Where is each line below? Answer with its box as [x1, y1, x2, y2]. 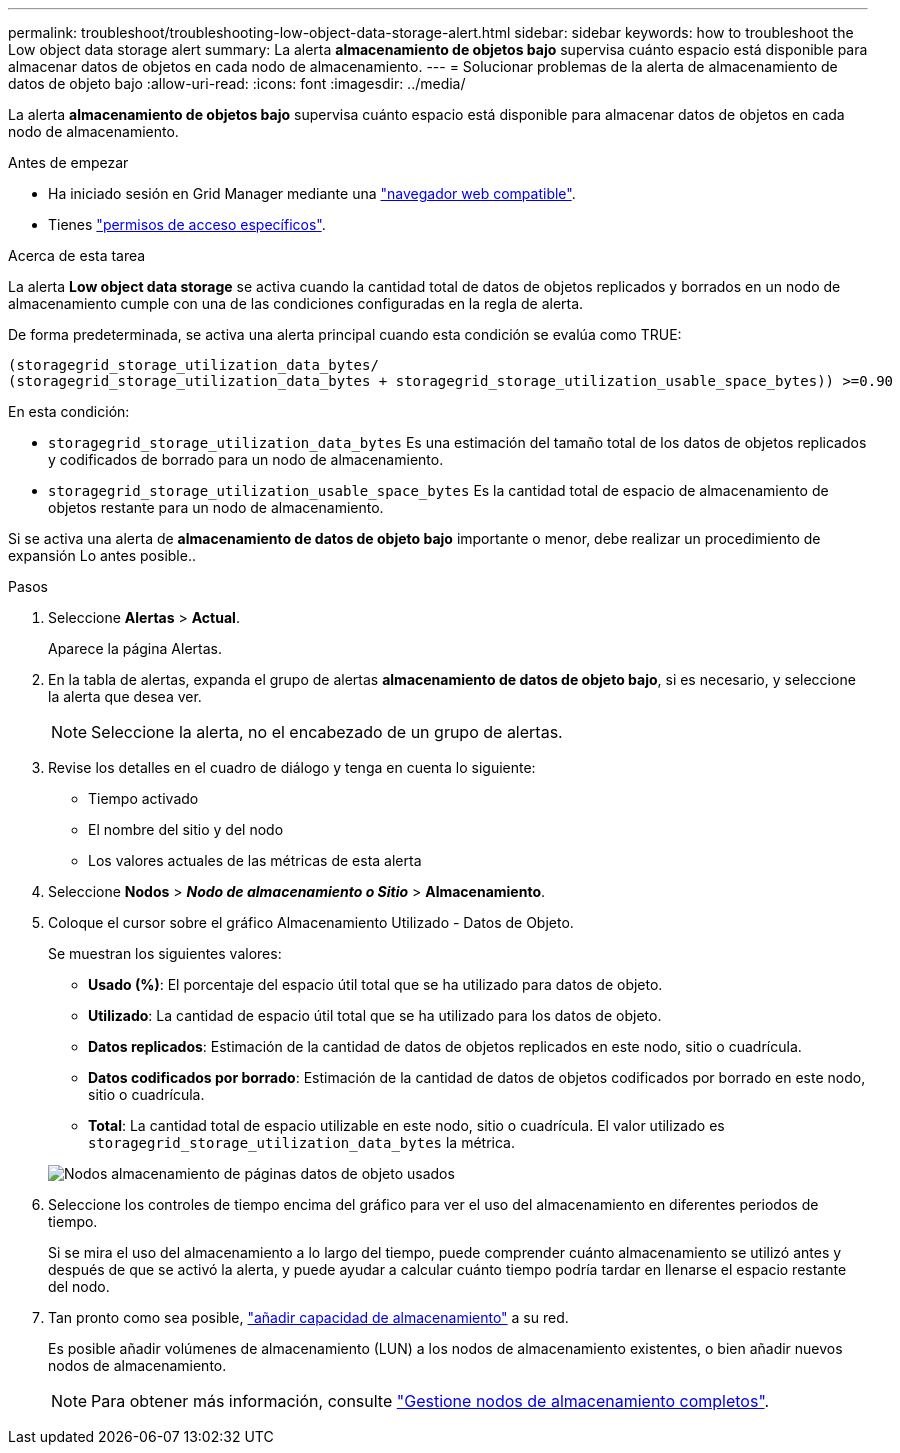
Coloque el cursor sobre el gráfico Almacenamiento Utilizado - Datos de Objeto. [48, 914, 574, 931]
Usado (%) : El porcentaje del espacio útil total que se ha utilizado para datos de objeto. [88, 976, 663, 993]
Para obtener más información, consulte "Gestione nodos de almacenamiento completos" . [91, 1391, 770, 1411]
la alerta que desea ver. [48, 688, 202, 705]
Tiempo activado [88, 790, 199, 807]
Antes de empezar [8, 154, 129, 171]
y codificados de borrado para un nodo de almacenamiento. [48, 451, 444, 468]
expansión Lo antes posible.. [8, 547, 196, 564]
